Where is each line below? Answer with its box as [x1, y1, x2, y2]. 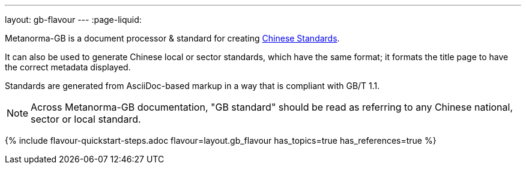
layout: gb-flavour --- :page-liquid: [5, 14, 142, 25]
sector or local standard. [31, 113, 141, 125]
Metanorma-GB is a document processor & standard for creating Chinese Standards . [5, 33, 340, 43]
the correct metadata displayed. [5, 62, 131, 72]
